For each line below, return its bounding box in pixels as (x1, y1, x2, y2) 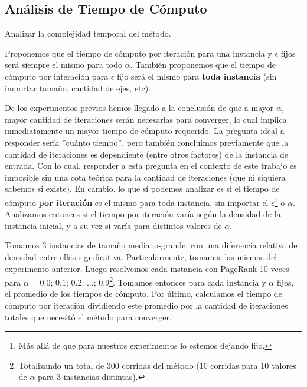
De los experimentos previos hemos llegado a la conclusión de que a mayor (5, 101, 274, 114)
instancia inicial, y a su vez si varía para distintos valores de (5, 219, 222, 231)
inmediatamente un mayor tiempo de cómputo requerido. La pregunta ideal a (5, 124, 285, 137)
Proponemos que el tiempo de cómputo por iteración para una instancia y (5, 47, 272, 59)
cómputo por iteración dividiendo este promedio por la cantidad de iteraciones (5, 299, 288, 311)
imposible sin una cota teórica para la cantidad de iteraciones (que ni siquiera (5, 170, 286, 183)
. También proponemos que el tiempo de (130, 58, 276, 71)
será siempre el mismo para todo (5, 58, 123, 71)
